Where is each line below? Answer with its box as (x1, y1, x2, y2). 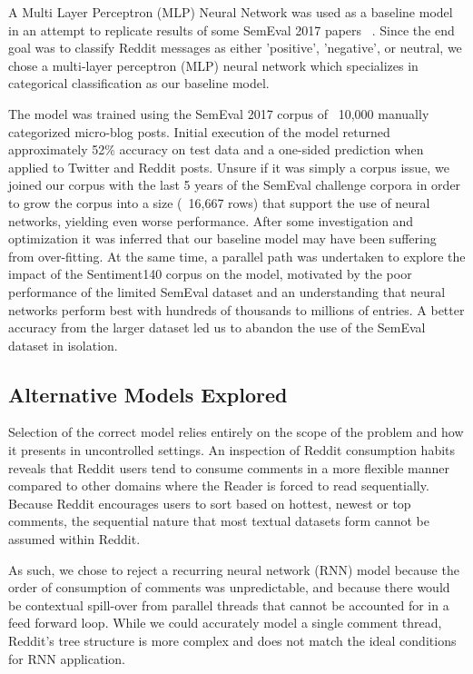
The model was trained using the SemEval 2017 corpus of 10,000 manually (8, 104, 429, 123)
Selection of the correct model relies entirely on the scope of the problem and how (8, 422, 464, 441)
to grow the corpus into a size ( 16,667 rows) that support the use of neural (8, 193, 430, 212)
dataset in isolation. (8, 335, 118, 354)
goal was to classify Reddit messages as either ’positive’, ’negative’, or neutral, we (8, 38, 462, 57)
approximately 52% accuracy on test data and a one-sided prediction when (8, 140, 424, 159)
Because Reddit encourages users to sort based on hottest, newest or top (8, 493, 411, 512)
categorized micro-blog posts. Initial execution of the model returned (8, 122, 390, 141)
